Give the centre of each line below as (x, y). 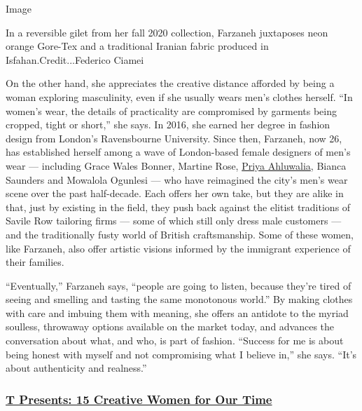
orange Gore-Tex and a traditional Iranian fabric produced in (137, 46)
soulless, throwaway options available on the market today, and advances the (170, 326)
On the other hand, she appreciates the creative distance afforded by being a (170, 83)
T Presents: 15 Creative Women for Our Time (139, 399)
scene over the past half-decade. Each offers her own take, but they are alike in (175, 193)
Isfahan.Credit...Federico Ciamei (75, 59)
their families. (35, 262)
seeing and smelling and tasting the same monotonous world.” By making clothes (179, 299)
